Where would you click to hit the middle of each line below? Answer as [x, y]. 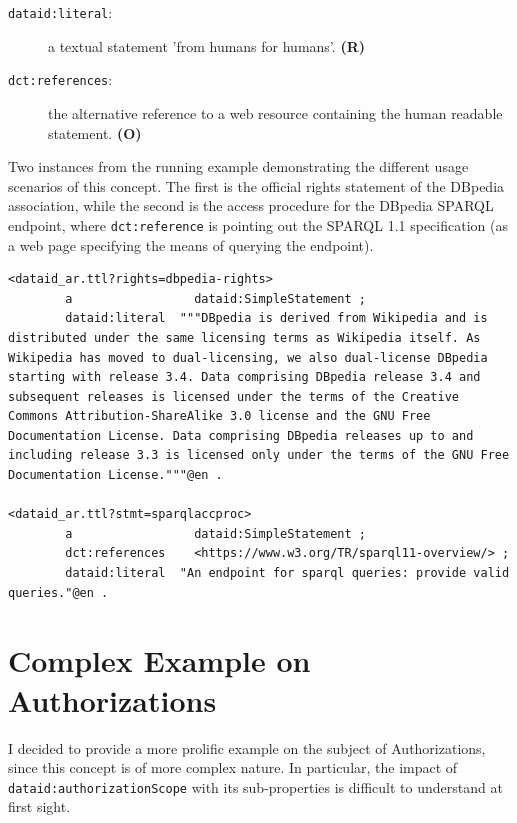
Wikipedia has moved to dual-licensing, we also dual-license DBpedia [248, 357]
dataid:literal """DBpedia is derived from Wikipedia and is [276, 318]
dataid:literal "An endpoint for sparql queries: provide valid [287, 573]
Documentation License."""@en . [115, 475]
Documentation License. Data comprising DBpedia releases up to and [241, 435]
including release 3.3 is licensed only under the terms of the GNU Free [259, 455]
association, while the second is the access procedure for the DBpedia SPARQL [251, 205]
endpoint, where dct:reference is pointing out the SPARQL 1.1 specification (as [258, 224]
